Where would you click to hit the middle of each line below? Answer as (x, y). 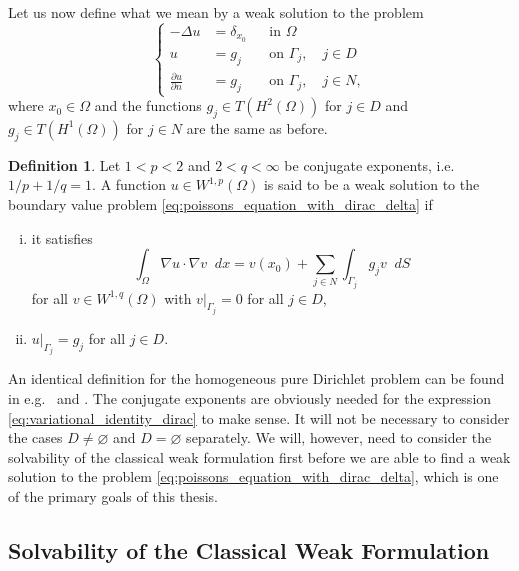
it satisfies (62, 237)
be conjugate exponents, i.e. (369, 164)
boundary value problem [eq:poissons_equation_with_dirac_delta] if (220, 203)
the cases (35, 437)
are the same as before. (257, 127)
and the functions (148, 105)
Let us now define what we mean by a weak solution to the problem (216, 12)
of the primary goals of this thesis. (113, 496)
